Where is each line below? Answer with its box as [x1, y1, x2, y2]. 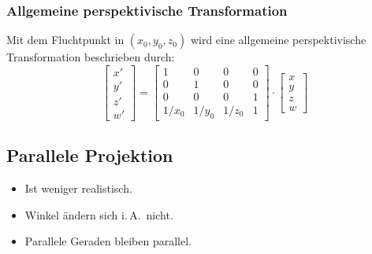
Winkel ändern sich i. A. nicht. [24, 206, 173, 223]
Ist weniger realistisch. [24, 180, 132, 197]
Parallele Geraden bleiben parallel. [24, 233, 192, 249]
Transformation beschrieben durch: [6, 49, 175, 65]
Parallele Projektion [6, 143, 173, 167]
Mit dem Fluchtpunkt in [6, 31, 125, 48]
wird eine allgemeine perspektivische [190, 31, 366, 48]
